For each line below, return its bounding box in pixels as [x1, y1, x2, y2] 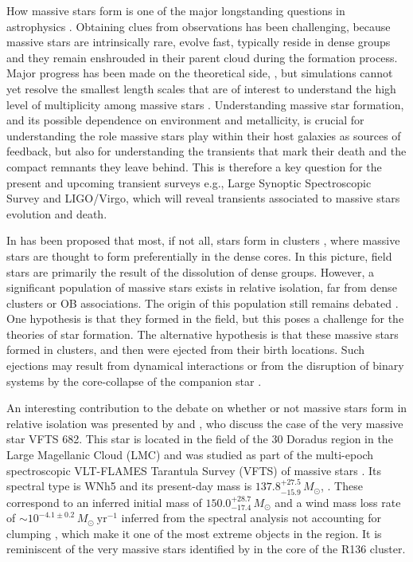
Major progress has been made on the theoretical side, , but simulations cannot [6, 65, 393, 81]
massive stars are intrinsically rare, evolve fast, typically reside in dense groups [6, 33, 391, 50]
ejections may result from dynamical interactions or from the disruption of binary [6, 357, 404, 374]
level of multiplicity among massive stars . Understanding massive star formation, [6, 96, 404, 112]
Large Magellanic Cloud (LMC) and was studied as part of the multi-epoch [6, 446, 374, 463]
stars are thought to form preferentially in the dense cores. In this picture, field [6, 247, 392, 264]
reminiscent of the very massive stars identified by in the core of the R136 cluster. [6, 540, 406, 557]
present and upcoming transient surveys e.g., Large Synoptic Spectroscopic [6, 174, 372, 191]
